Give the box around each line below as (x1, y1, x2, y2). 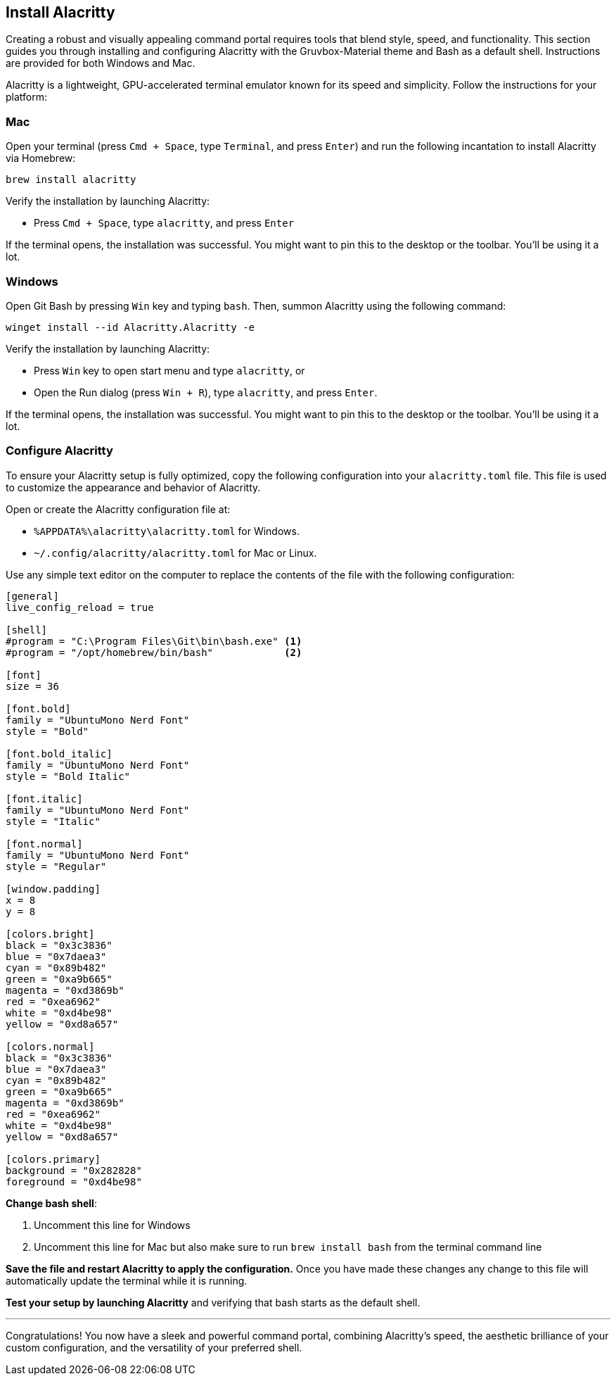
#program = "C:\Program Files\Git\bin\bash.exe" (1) (6, 635, 302, 647)
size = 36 (6, 680, 59, 692)
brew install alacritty (6, 174, 136, 186)
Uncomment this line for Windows (34, 1218, 191, 1231)
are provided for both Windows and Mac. (6, 57, 195, 70)
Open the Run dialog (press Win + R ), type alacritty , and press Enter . (34, 386, 378, 398)
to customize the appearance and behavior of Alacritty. (6, 481, 261, 493)
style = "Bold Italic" (6, 770, 131, 782)
